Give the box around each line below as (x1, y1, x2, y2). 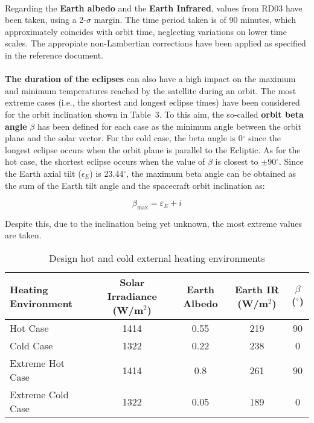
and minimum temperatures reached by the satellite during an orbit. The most (5, 84, 296, 97)
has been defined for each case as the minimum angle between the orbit (37, 119, 301, 132)
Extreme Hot (10, 356, 65, 371)
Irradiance (107, 289, 157, 304)
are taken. (5, 229, 42, 241)
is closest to (215, 155, 258, 168)
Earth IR (235, 282, 279, 296)
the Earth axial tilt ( (5, 167, 82, 179)
